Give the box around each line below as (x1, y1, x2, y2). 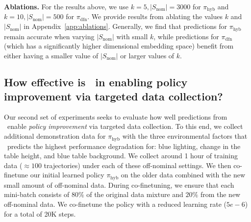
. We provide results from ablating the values (87, 11, 223, 22)
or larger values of (120, 50, 175, 60)
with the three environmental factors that (122, 131, 248, 141)
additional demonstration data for (4, 131, 106, 141)
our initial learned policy (30, 170, 104, 180)
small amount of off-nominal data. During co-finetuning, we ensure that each (4, 179, 234, 190)
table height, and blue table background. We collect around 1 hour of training (4, 150, 238, 161)
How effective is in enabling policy (4, 74, 188, 89)
